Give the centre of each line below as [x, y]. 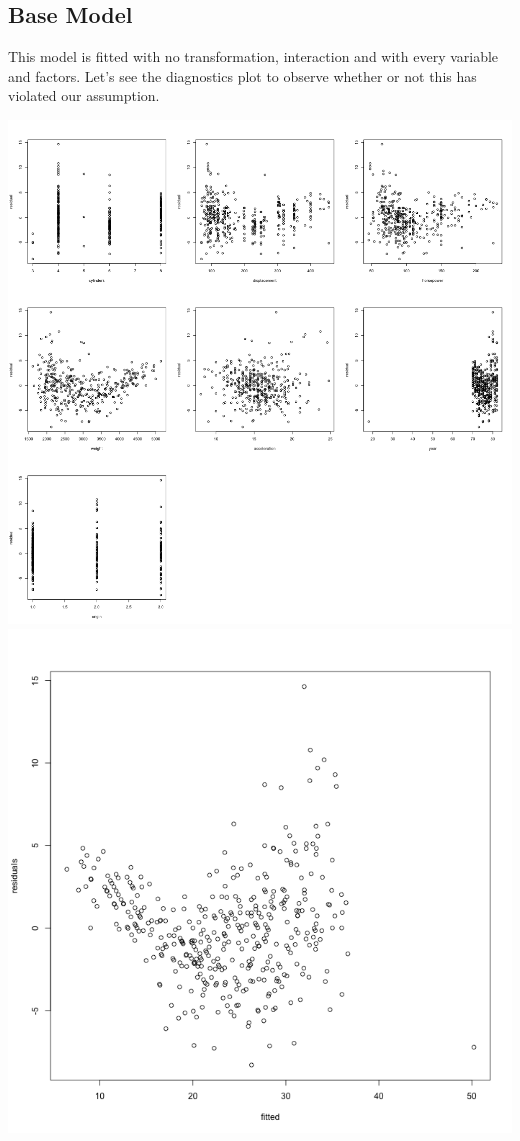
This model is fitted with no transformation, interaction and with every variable [253, 56]
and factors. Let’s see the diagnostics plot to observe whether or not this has [242, 75]
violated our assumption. [84, 95]
